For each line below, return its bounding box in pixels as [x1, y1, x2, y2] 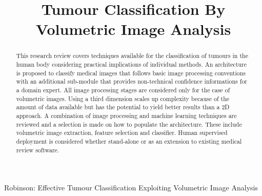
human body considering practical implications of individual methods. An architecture [16, 60, 247, 69]
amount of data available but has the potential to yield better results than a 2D [16, 103, 230, 111]
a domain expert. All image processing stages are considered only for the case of [16, 85, 230, 94]
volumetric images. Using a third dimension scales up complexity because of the [16, 94, 230, 103]
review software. [16, 145, 59, 154]
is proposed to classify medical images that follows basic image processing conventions [16, 68, 246, 77]
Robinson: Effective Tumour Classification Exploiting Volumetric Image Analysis [4, 182, 258, 193]
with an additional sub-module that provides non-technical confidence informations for [16, 77, 248, 86]
